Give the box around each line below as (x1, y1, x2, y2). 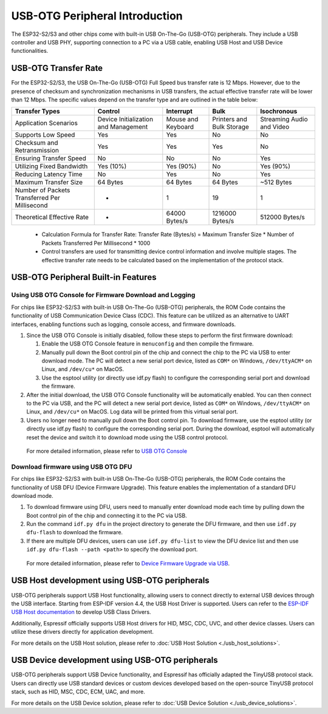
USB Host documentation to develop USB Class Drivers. (11, 608, 151, 616)
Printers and (212, 115, 247, 124)
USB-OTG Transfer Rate (11, 63, 103, 73)
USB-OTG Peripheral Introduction (11, 9, 183, 22)
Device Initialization (97, 115, 154, 124)
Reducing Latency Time (15, 170, 83, 178)
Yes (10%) (97, 162, 127, 171)
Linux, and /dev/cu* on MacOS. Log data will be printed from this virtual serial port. (26, 408, 238, 415)
